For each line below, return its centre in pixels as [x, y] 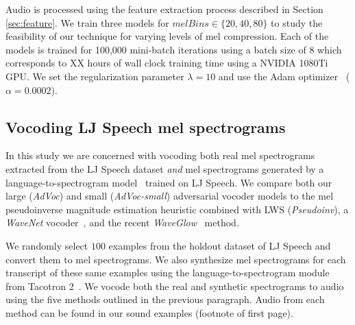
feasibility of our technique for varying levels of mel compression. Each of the [167, 36]
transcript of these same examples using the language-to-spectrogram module [168, 273]
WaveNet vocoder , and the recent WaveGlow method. [122, 222]
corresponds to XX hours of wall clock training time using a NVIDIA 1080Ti [167, 63]
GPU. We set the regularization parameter [95, 76]
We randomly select [47, 245]
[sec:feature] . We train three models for [87, 22]
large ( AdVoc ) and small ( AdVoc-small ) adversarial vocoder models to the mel [170, 196]
